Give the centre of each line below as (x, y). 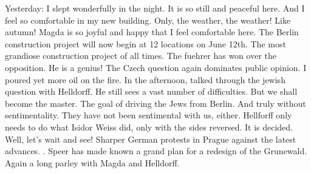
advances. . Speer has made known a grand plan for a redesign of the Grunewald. (156, 151)
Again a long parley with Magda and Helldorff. (92, 162)
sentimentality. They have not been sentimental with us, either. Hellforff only (149, 115)
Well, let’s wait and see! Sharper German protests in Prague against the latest (151, 139)
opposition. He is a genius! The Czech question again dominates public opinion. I (156, 67)
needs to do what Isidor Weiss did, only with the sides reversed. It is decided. (149, 127)
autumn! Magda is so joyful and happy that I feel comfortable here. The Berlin (152, 32)
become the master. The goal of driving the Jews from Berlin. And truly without (155, 103)
